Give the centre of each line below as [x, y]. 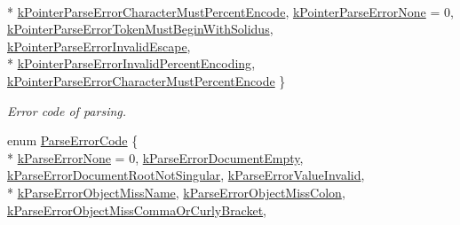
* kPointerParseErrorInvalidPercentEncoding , [131, 63]
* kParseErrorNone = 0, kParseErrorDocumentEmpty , [155, 157]
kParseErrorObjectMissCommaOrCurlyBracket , [137, 209]
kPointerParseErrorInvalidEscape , [99, 46]
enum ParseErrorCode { [73, 140]
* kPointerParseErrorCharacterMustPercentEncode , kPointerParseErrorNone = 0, [230, 11]
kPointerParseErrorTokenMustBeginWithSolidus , [140, 29]
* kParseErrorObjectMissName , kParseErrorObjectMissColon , [176, 192]
